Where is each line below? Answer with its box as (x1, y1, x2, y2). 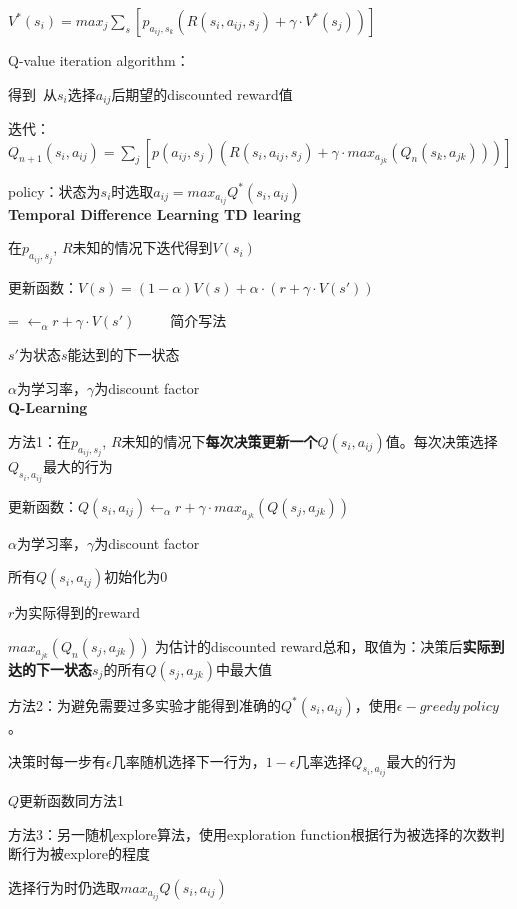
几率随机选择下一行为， (111, 750, 266, 771)
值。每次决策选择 (385, 430, 498, 451)
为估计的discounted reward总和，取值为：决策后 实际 (155, 635, 491, 656)
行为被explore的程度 (21, 843, 150, 864)
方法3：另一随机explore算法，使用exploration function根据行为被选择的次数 (8, 823, 491, 844)
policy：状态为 (8, 180, 101, 201)
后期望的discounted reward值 (111, 83, 293, 104)
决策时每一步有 (8, 750, 106, 771)
